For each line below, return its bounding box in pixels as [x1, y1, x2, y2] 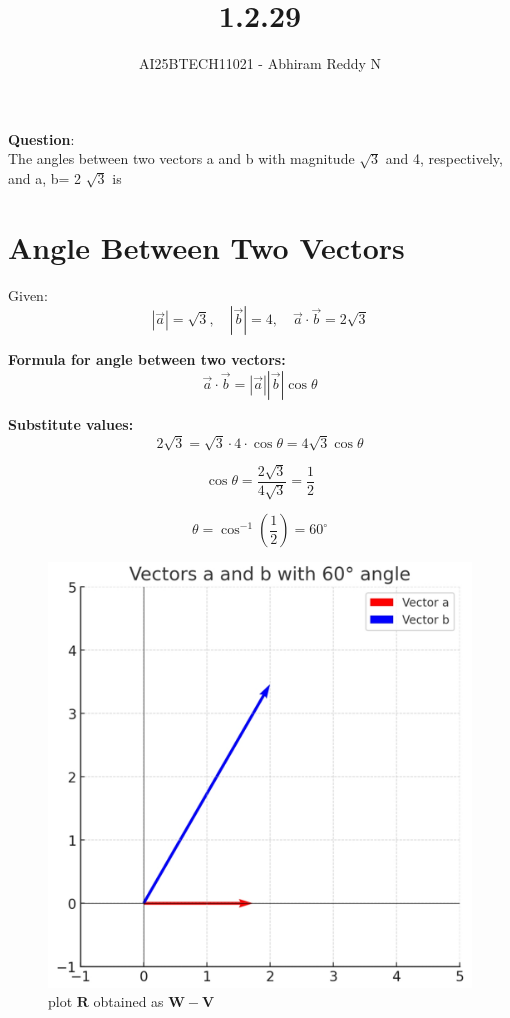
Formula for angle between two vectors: [8, 349, 286, 370]
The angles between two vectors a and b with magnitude [8, 148, 355, 169]
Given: [8, 284, 48, 305]
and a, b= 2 [8, 167, 82, 188]
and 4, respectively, [385, 148, 503, 169]
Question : [8, 128, 75, 149]
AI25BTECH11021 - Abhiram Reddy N [138, 53, 382, 74]
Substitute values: [8, 413, 134, 434]
